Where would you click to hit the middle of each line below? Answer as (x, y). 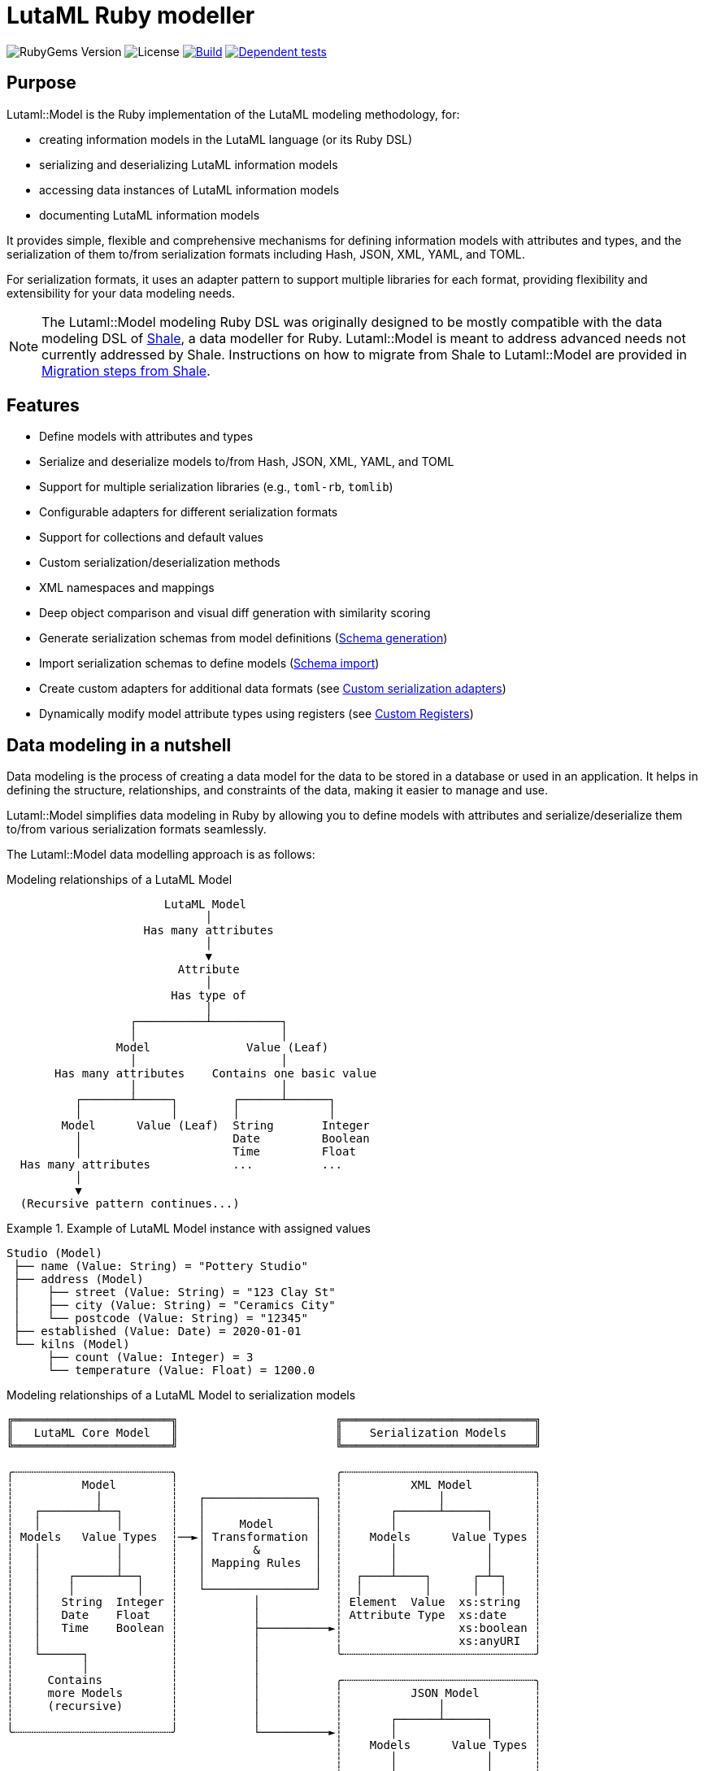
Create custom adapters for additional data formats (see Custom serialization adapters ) (273, 689)
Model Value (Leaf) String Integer (215, 1126)
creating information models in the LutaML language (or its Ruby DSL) (226, 139)
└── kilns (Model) (72, 1345)
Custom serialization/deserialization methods (160, 563)
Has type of (209, 996)
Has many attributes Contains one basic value (216, 1074)
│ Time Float (215, 1152)
